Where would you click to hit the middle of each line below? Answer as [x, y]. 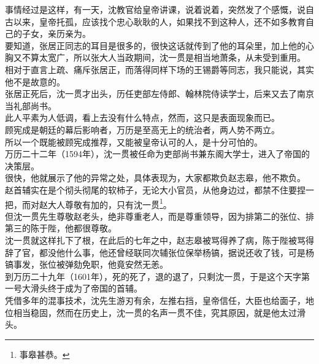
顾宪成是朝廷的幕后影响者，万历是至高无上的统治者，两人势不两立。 [142, 129]
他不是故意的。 [35, 81]
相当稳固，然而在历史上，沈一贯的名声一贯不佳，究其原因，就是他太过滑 [159, 312]
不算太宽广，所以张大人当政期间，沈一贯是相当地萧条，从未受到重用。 [163, 57]
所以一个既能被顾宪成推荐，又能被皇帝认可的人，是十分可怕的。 [134, 141]
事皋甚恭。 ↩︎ [44, 354]
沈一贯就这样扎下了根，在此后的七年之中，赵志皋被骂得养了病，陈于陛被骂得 [159, 240]
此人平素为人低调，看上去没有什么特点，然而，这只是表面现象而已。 [142, 118]
